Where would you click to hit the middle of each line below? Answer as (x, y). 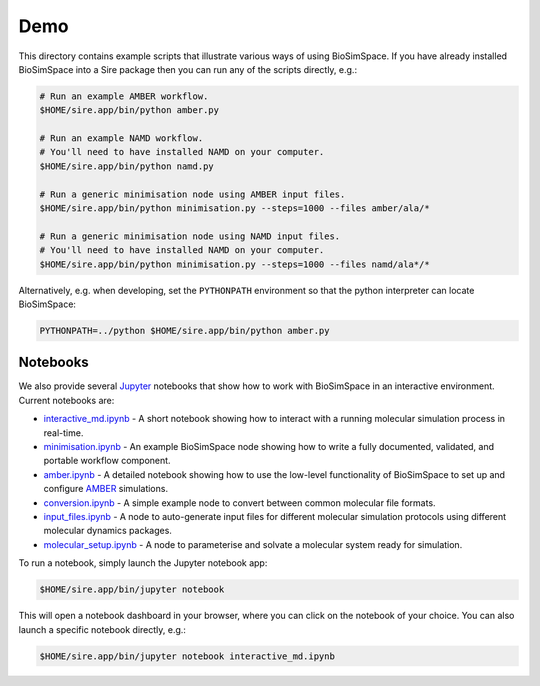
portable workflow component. (107, 461)
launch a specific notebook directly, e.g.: (102, 629)
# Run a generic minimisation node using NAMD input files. (190, 236)
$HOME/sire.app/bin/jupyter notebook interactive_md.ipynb (187, 656)
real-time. (63, 432)
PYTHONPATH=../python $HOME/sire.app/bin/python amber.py (184, 330)
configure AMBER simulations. (106, 489)
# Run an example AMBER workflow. (124, 96)
